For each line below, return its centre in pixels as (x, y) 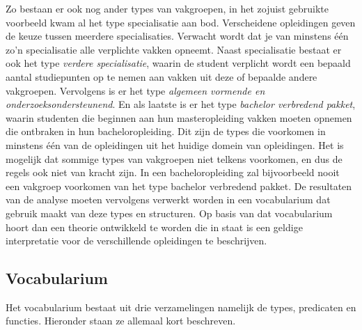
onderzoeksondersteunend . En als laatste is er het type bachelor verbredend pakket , (181, 104)
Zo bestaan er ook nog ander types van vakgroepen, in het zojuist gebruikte (167, 8)
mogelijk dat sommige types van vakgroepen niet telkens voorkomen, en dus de (174, 158)
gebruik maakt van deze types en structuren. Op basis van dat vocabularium (169, 213)
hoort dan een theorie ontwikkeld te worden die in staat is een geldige (154, 227)
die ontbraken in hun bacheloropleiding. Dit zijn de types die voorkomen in (166, 131)
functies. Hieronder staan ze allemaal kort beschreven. (121, 321)
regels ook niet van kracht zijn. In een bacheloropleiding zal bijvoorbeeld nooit (173, 172)
